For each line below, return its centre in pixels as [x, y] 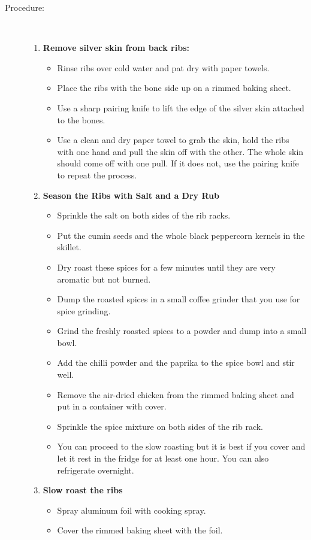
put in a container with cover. [112, 406]
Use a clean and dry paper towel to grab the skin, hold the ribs [173, 140]
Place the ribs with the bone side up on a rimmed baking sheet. [174, 88]
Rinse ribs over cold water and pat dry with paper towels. [163, 67]
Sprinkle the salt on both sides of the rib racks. [144, 215]
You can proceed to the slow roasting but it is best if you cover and [181, 446]
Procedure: [25, 7]
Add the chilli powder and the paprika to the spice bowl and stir [176, 362]
